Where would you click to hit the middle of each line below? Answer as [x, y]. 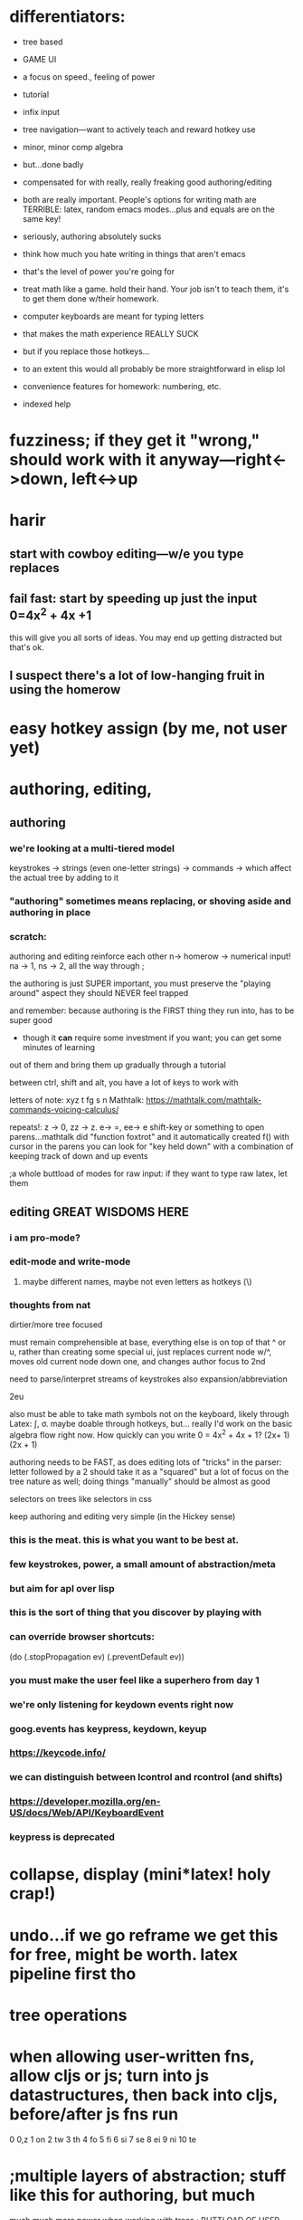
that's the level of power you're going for [98, 271]
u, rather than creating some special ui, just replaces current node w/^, [141, 1352]
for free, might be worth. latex [123, 1954]
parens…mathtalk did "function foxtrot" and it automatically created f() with [149, 1137]
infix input [41, 111]
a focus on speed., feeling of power [89, 77]
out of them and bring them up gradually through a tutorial [118, 1065]
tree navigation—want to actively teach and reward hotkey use [139, 129]
